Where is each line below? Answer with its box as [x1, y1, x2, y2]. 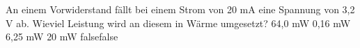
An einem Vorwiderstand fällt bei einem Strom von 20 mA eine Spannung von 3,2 [6, 2, 355, 16]
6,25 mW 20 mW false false [6, 29, 118, 44]
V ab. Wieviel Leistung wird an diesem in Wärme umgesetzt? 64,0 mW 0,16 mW [6, 15, 351, 30]
